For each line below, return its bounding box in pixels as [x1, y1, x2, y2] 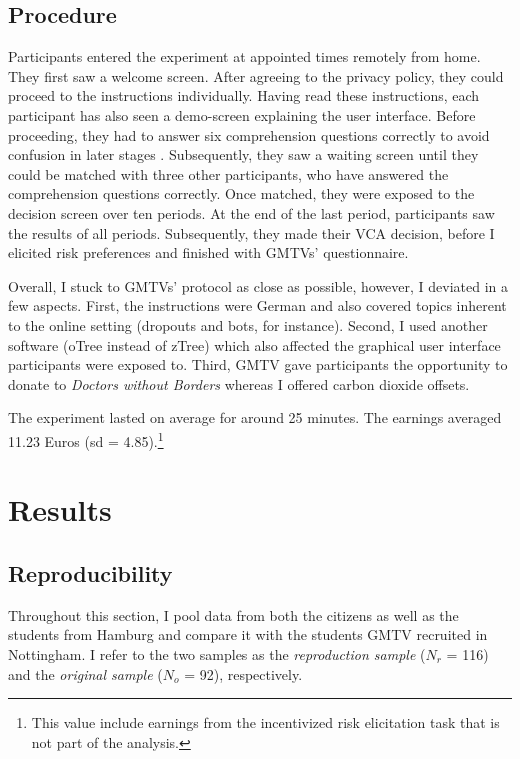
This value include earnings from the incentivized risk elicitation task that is [31, 712, 500, 733]
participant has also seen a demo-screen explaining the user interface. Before [8, 104, 476, 125]
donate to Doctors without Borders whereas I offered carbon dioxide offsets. [8, 373, 470, 394]
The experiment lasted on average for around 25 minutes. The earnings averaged [8, 407, 502, 428]
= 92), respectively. [184, 663, 303, 684]
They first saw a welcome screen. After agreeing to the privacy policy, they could [8, 65, 504, 86]
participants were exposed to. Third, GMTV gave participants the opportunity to [8, 354, 508, 375]
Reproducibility [8, 557, 173, 588]
